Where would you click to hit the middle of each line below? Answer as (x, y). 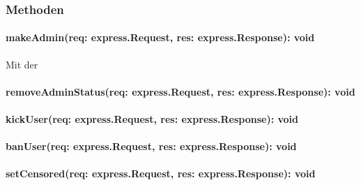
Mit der (22, 64)
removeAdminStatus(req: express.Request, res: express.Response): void (180, 91)
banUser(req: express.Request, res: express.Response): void (151, 146)
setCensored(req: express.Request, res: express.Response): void (161, 173)
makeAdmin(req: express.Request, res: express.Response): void (160, 37)
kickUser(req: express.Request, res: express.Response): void (152, 119)
